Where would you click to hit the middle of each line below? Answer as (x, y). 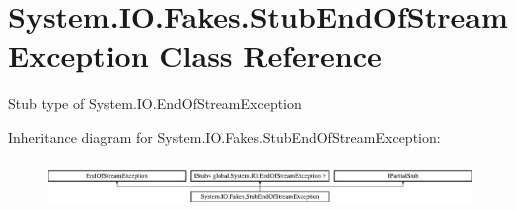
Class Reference (270, 55)
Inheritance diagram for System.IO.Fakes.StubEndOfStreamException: (224, 136)
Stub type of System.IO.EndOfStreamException (155, 103)
